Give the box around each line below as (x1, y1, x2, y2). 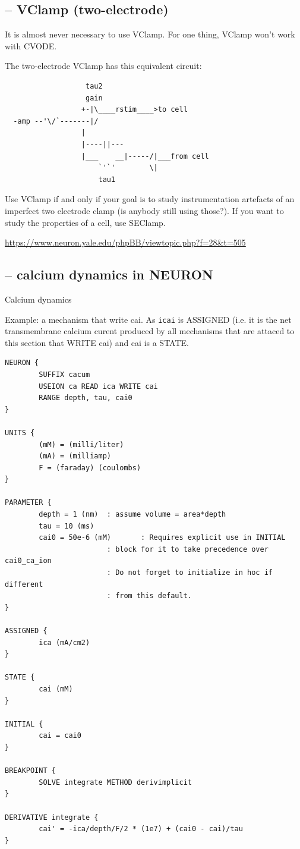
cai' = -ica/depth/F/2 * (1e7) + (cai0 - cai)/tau (39, 825, 243, 834)
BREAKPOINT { (5, 766, 56, 775)
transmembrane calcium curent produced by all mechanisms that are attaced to (5, 325, 295, 337)
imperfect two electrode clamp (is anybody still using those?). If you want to (5, 204, 284, 216)
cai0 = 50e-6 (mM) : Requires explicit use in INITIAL (39, 533, 286, 542)
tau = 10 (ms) (39, 521, 94, 530)
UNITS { (5, 428, 35, 437)
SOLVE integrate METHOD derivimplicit (39, 778, 192, 787)
